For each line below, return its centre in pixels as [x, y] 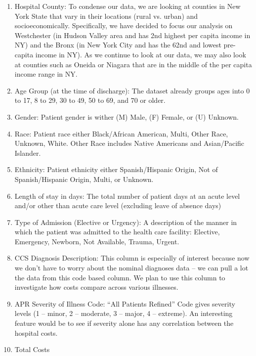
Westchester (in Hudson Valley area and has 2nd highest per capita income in [132, 35]
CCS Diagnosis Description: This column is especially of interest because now [132, 258]
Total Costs [32, 349]
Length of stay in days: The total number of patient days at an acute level [127, 196]
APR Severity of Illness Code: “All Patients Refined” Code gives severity [125, 303]
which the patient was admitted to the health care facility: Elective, [117, 232]
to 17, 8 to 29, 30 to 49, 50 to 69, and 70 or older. [90, 100]
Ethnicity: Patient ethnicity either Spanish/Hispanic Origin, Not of [116, 169]
